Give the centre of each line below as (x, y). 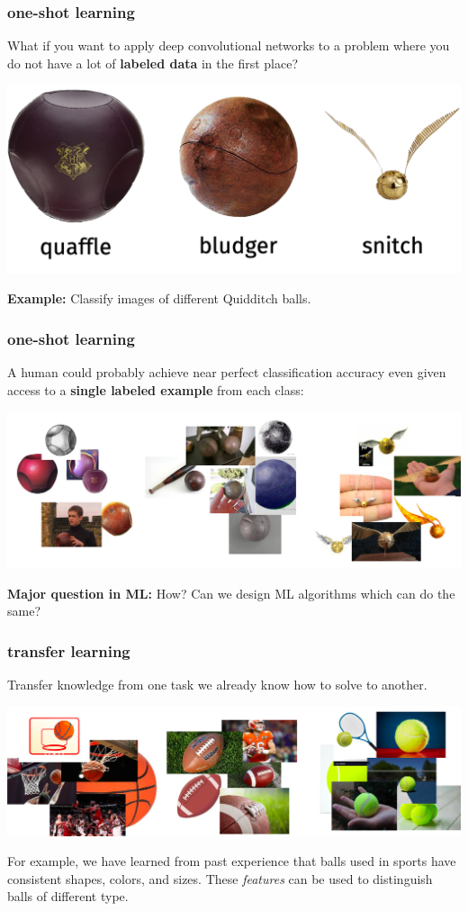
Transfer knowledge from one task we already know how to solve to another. (217, 684)
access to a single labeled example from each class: (156, 389)
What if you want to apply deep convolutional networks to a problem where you (229, 45)
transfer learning (69, 650)
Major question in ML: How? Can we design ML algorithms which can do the (231, 593)
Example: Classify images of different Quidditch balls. (159, 298)
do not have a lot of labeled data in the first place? (153, 63)
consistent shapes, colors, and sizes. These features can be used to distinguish (220, 878)
